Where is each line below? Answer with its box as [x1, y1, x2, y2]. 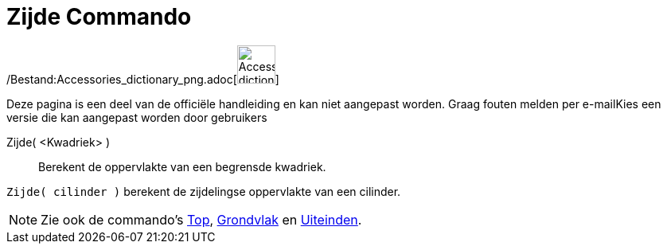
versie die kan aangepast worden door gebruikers [6, 110, 267, 124]
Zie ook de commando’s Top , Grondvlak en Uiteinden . [41, 211, 362, 228]
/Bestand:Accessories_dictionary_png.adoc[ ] [6, 72, 279, 86]
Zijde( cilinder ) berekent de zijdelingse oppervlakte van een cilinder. [6, 184, 401, 198]
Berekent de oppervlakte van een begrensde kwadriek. [38, 159, 326, 174]
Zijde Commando [6, 3, 192, 30]
